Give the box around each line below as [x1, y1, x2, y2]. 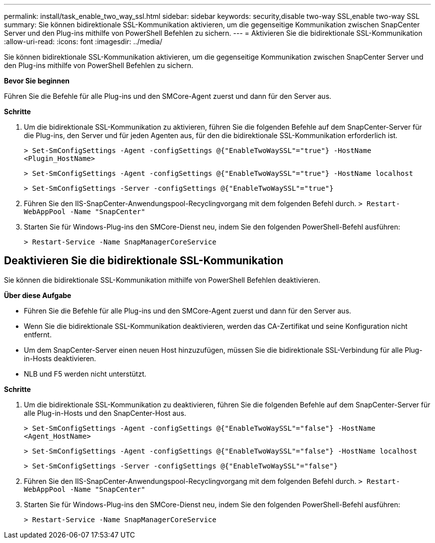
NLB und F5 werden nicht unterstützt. [24, 369, 146, 378]
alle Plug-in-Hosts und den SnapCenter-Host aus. [24, 408, 186, 417]
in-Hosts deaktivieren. [24, 354, 96, 363]
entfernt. [24, 330, 52, 339]
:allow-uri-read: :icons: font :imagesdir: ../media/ [4, 37, 162, 46]
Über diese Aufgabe [4, 291, 72, 300]
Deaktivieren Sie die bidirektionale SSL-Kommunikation [4, 254, 284, 267]
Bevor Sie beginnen [4, 77, 70, 85]
